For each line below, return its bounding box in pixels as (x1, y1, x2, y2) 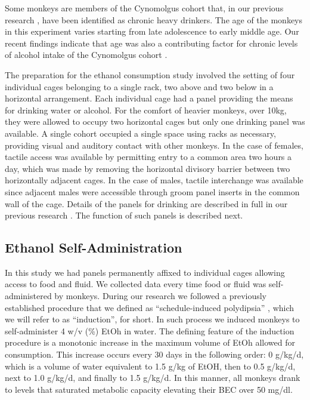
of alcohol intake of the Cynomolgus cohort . (5, 48, 168, 61)
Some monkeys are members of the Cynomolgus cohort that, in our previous (5, 2, 284, 14)
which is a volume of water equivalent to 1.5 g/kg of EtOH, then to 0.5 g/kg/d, (5, 359, 296, 372)
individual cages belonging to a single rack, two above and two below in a (5, 80, 274, 93)
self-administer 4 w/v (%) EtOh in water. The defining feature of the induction (5, 324, 294, 337)
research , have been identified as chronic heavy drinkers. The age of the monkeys (5, 13, 303, 26)
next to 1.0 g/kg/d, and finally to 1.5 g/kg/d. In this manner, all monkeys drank (5, 371, 300, 384)
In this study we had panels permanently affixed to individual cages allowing (5, 266, 285, 278)
